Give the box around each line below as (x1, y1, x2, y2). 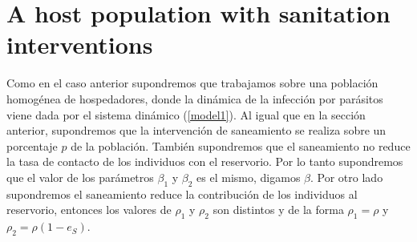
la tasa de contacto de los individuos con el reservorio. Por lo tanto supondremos (6, 153, 403, 170)
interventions (6, 28, 153, 61)
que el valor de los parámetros (6, 168, 154, 185)
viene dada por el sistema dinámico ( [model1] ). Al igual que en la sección (6, 106, 366, 123)
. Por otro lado (310, 168, 383, 185)
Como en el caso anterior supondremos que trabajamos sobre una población (6, 75, 379, 91)
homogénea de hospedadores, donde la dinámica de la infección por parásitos (6, 90, 383, 107)
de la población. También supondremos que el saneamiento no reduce (71, 137, 411, 154)
